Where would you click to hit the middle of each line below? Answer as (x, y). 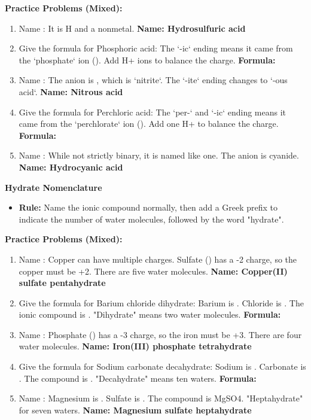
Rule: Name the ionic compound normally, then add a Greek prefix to (148, 207)
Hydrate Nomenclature (54, 187)
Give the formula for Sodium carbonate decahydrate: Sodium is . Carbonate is (162, 366)
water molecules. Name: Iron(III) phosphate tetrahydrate (135, 346)
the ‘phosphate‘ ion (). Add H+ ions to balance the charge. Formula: (147, 60)
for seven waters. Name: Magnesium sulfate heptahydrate (135, 410)
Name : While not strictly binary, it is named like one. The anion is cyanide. (159, 155)
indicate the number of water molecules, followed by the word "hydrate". (151, 219)
